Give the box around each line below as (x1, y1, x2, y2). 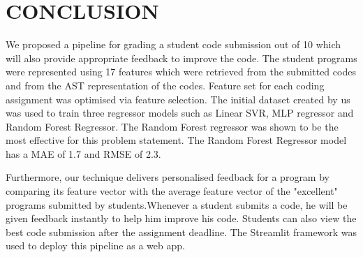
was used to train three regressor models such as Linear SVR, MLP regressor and (6, 105, 354, 120)
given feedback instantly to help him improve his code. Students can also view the (6, 211, 357, 226)
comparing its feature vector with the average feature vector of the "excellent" (6, 184, 338, 198)
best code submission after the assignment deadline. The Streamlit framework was (6, 224, 357, 239)
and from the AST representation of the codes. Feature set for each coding (6, 78, 325, 92)
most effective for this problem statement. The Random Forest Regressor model (6, 133, 347, 147)
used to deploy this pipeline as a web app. (6, 238, 185, 253)
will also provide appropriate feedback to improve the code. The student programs (6, 50, 357, 65)
